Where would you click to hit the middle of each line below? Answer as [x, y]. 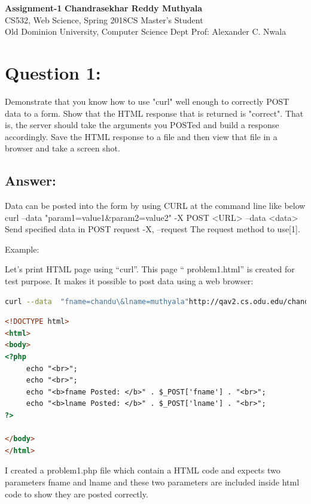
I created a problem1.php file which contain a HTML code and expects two [143, 470]
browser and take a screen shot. [62, 148]
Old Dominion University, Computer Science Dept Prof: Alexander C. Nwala [146, 31]
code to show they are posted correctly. [77, 494]
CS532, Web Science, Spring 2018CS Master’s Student [104, 19]
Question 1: [53, 72]
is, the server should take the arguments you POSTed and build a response [142, 125]
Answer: [31, 180]
